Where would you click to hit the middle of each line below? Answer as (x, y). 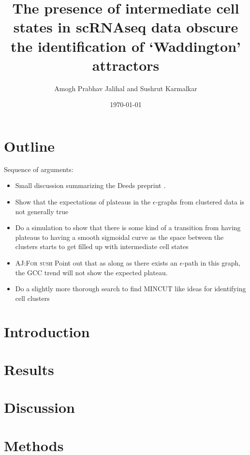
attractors (126, 65)
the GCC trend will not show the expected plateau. (91, 272)
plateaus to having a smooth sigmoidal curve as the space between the (119, 237)
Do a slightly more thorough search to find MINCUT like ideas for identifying (131, 289)
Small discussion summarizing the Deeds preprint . (90, 185)
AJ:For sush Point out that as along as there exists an (96, 262)
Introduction (47, 331)
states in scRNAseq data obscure (126, 27)
